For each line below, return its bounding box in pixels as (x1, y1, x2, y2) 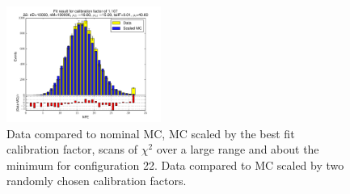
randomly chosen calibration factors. (6, 172, 187, 189)
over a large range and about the (156, 141, 319, 158)
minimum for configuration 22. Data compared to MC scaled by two (6, 156, 344, 173)
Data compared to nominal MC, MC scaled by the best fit (6, 124, 295, 141)
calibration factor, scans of (6, 141, 138, 158)
